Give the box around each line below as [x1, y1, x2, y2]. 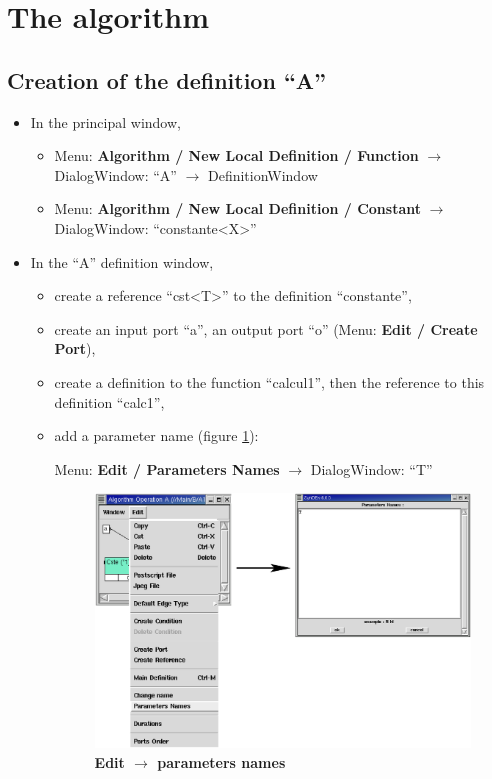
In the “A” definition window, [30, 251, 214, 272]
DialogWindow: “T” [310, 458, 433, 479]
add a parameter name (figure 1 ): [54, 425, 259, 446]
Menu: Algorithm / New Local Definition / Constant [54, 198, 421, 219]
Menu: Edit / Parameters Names [54, 458, 280, 479]
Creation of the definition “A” [7, 64, 327, 95]
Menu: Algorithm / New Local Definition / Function [54, 145, 419, 166]
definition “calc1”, [54, 391, 165, 412]
